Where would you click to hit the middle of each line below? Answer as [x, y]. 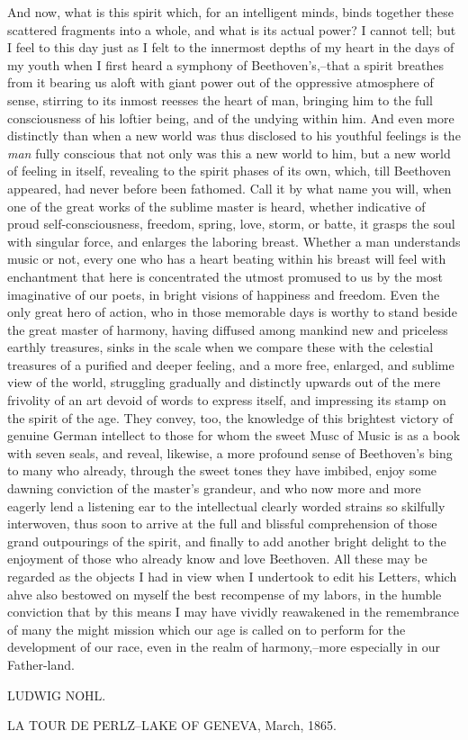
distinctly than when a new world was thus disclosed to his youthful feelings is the [234, 135]
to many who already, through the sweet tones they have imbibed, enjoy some [222, 470]
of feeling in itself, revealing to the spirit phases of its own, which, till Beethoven [229, 171]
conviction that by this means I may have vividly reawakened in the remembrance [233, 612]
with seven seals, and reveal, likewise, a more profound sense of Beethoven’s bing [230, 452]
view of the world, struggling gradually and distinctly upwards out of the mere [224, 382]
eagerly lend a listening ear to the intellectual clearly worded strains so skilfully [226, 505]
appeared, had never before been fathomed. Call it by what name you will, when [229, 188]
